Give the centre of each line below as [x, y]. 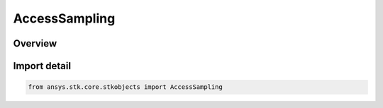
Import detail [42, 66]
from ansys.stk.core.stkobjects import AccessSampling [125, 87]
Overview [35, 43]
